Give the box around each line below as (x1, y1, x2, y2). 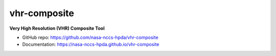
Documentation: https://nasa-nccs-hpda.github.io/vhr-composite (22, 41, 159, 47)
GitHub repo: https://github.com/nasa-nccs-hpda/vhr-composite (22, 34, 158, 40)
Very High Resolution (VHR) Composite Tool (9, 25, 105, 31)
